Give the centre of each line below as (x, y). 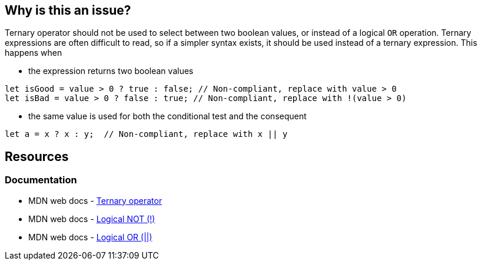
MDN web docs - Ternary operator (95, 200)
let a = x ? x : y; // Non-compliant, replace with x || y (146, 134)
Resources (37, 156)
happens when (34, 53)
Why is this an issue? (68, 10)
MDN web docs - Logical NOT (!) (92, 219)
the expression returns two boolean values (111, 71)
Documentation (41, 180)
